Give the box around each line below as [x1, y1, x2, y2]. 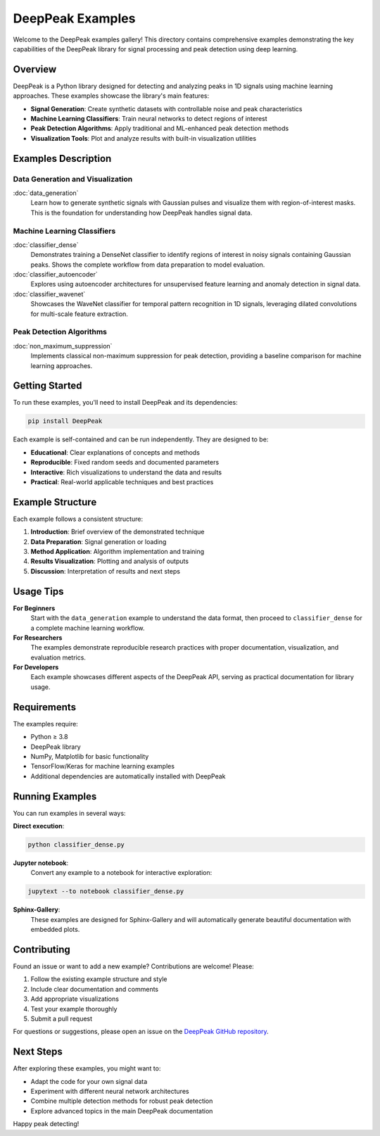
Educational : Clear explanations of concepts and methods [30, 448, 201, 457]
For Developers [13, 663, 59, 671]
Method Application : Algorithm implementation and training [30, 548, 205, 556]
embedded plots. [30, 926, 80, 934]
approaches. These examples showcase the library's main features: [13, 91, 210, 100]
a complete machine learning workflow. [30, 624, 145, 632]
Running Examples [13, 790, 97, 802]
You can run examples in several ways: [13, 809, 126, 817]
